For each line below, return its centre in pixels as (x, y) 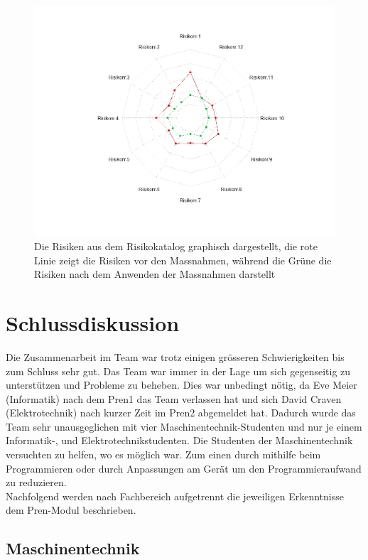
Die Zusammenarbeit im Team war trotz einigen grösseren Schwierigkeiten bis (175, 356)
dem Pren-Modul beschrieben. (71, 510)
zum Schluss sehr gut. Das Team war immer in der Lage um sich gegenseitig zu (178, 371)
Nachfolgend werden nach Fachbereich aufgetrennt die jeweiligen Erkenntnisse (175, 496)
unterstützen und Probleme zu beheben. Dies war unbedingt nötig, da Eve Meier (182, 385)
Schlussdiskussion (93, 322)
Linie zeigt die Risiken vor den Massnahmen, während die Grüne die (183, 260)
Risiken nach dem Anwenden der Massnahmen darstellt (155, 274)
